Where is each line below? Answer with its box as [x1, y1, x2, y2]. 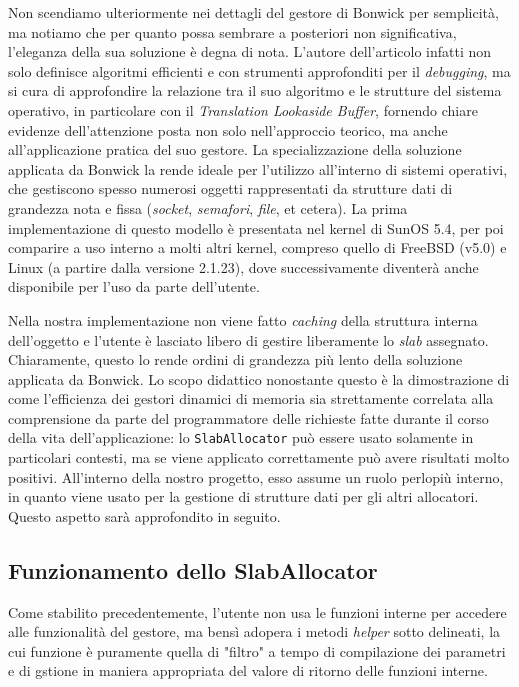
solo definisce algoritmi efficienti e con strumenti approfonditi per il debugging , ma [8, 60, 511, 81]
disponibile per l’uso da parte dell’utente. [8, 276, 260, 297]
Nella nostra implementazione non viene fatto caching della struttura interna [8, 309, 478, 330]
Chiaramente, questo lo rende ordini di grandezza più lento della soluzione [8, 349, 463, 370]
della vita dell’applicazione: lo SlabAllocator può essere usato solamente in [8, 427, 474, 448]
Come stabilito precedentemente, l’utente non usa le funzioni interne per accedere [8, 601, 507, 622]
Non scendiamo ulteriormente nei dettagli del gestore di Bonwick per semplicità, [8, 2, 499, 22]
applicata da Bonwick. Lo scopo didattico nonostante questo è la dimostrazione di [8, 368, 510, 389]
